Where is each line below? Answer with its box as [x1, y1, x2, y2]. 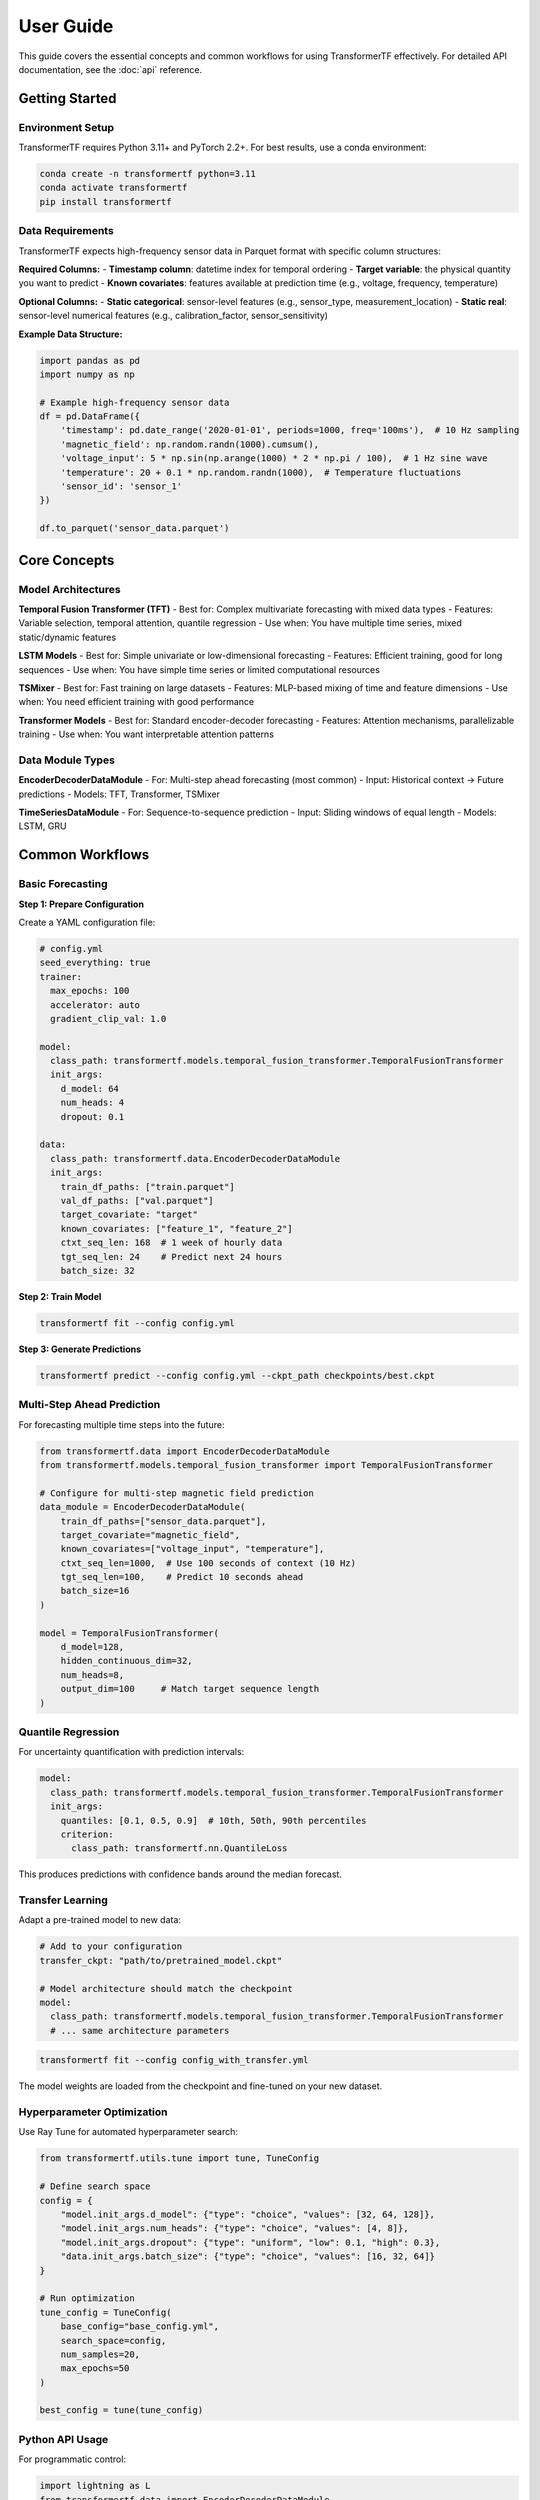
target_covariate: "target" [60, 1209, 199, 1220]
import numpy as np [39, 368, 135, 380]
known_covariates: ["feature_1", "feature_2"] [60, 1223, 294, 1234]
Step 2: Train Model [18, 1290, 102, 1302]
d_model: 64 [60, 1083, 120, 1094]
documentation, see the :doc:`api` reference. [18, 63, 203, 75]
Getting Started [18, 90, 117, 107]
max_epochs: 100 [50, 985, 130, 997]
